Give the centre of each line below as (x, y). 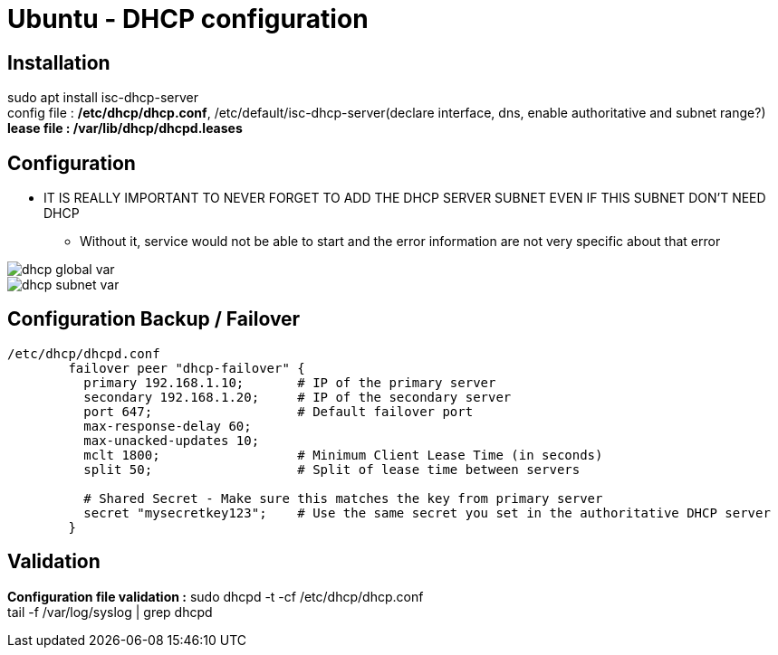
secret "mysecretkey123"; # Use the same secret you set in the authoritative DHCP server (427, 513)
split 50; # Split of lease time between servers (332, 469)
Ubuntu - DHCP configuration (188, 19)
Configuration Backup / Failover (154, 319)
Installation (59, 62)
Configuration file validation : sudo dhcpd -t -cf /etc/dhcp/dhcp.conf (216, 596)
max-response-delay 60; (168, 426)
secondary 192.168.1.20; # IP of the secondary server (298, 397)
